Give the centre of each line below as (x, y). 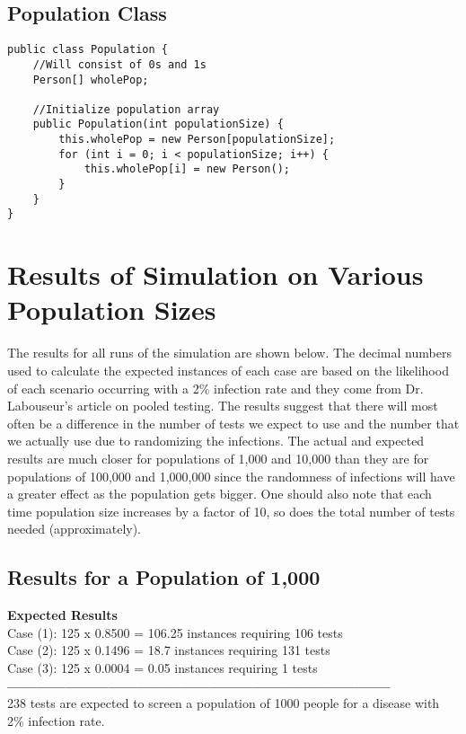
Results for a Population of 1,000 (164, 577)
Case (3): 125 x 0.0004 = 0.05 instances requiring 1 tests (163, 667)
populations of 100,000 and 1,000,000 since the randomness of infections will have (231, 476)
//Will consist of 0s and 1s (119, 64)
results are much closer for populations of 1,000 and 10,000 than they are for (218, 458)
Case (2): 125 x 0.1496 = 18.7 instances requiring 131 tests (169, 650)
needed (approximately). (75, 529)
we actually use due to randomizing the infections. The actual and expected (216, 441)
